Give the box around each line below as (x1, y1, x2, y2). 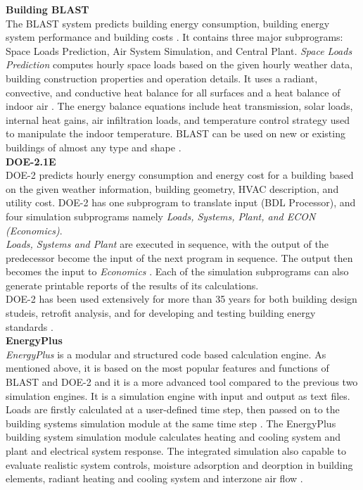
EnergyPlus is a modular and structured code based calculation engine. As (6, 346, 326, 361)
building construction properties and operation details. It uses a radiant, (6, 70, 318, 85)
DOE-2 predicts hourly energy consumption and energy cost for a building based (6, 168, 354, 182)
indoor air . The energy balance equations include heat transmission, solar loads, (6, 99, 353, 113)
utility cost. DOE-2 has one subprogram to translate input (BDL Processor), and (6, 195, 356, 210)
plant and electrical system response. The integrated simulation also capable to (6, 444, 346, 458)
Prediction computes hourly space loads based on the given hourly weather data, (6, 57, 353, 72)
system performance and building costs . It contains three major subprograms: (6, 30, 343, 44)
